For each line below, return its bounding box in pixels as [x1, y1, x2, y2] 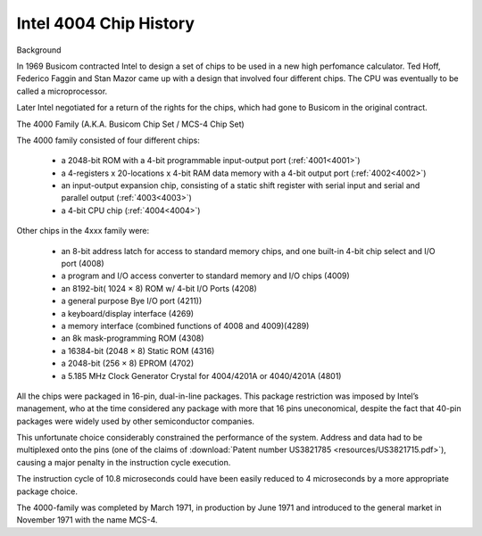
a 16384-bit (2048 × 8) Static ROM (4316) [61, 345, 215, 356]
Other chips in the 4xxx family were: [16, 226, 150, 236]
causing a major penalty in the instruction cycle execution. [16, 457, 231, 467]
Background [16, 45, 62, 55]
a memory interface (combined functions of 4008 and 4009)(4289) [61, 320, 310, 331]
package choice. [16, 486, 79, 497]
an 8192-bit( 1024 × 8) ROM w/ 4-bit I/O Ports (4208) [61, 283, 258, 293]
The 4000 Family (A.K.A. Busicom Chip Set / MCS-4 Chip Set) [16, 119, 245, 129]
